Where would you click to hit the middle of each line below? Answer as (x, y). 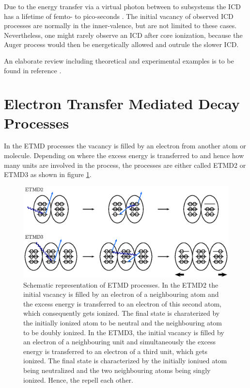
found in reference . (33, 70)
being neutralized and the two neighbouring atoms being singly (117, 370)
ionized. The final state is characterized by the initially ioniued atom (125, 361)
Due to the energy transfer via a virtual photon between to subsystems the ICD (122, 6)
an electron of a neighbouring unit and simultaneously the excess (120, 342)
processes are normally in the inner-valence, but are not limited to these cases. (120, 25)
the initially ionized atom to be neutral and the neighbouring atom (123, 323)
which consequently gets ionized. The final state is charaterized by (122, 313)
